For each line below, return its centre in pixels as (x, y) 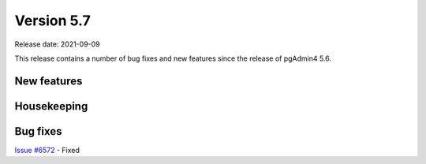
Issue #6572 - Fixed (47, 150)
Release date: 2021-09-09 (57, 44)
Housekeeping (51, 106)
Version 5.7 (52, 20)
